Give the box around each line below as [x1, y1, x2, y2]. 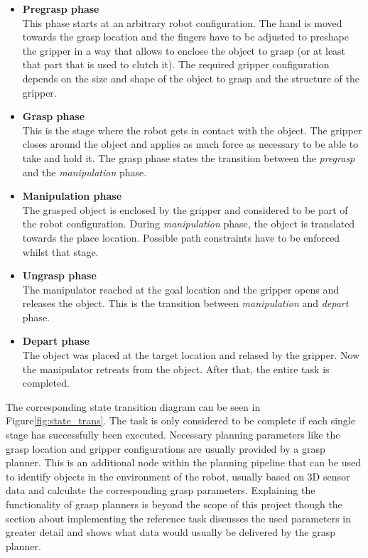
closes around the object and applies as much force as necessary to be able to [22, 136, 359, 151]
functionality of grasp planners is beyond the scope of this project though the [6, 497, 342, 511]
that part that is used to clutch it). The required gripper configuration [22, 57, 330, 72]
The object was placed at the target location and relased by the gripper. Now [22, 348, 360, 363]
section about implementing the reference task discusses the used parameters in [6, 510, 352, 525]
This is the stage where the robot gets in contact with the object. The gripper [22, 122, 362, 137]
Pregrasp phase [22, 1, 99, 16]
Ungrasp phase [22, 268, 97, 283]
